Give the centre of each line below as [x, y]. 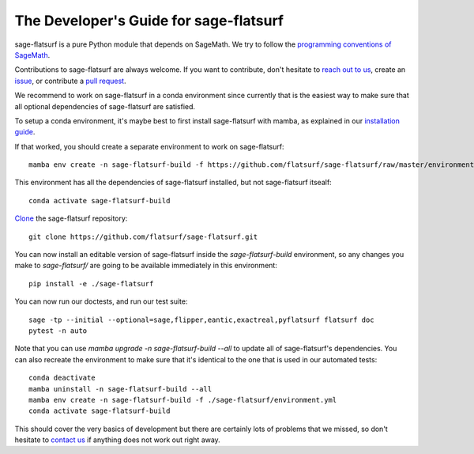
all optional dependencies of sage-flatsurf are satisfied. [105, 106]
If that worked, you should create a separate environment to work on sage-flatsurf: [149, 146]
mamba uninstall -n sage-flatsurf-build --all [120, 389]
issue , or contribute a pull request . [70, 81]
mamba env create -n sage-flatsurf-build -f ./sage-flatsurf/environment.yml [183, 400]
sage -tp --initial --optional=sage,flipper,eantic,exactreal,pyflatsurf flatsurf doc [201, 320]
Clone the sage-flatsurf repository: [71, 218]
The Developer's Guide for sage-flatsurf [149, 21]
